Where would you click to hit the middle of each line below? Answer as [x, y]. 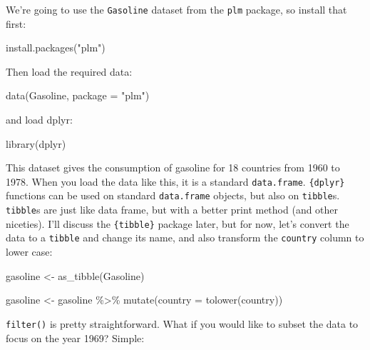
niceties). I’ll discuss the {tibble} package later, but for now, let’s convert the [178, 223]
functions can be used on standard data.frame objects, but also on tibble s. [173, 195]
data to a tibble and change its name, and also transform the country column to [185, 237]
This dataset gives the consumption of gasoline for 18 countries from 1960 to [173, 167]
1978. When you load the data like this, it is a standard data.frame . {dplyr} [175, 181]
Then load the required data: [69, 71]
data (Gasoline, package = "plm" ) [78, 95]
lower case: [29, 252]
